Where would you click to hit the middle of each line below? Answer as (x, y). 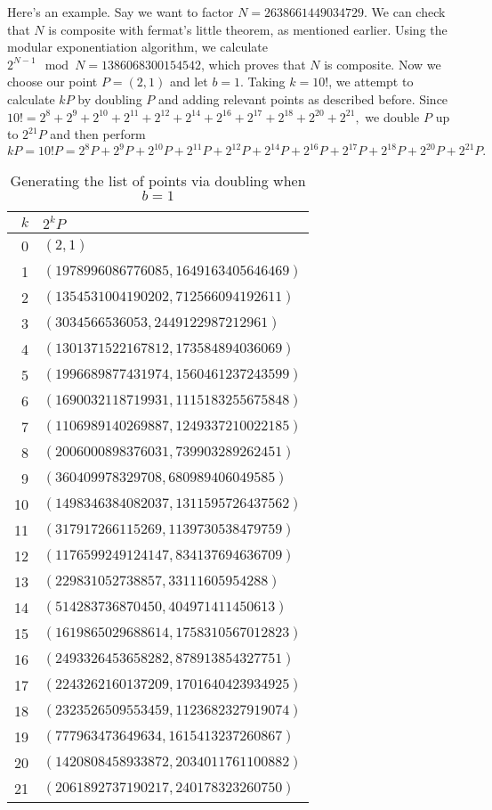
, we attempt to (371, 82)
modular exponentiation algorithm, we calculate (137, 47)
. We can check (405, 12)
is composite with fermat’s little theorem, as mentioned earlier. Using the (248, 29)
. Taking (263, 82)
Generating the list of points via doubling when (158, 181)
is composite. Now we (383, 64)
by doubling (110, 98)
